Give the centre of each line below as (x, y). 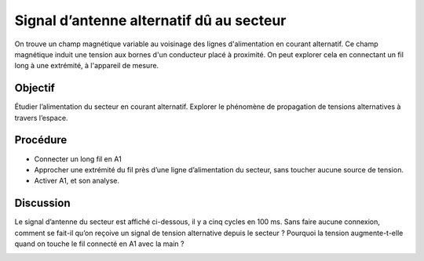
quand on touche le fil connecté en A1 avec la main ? (99, 244)
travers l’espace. (41, 118)
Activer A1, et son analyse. (77, 181)
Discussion (42, 203)
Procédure (41, 140)
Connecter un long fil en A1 (78, 159)
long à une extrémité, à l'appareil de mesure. (87, 66)
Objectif (35, 88)
